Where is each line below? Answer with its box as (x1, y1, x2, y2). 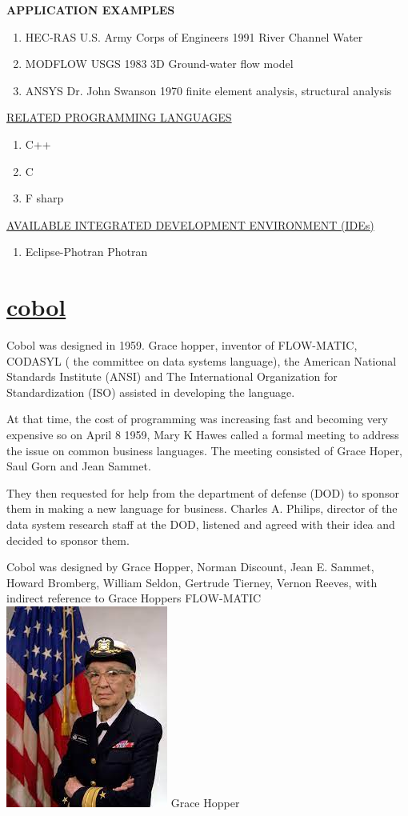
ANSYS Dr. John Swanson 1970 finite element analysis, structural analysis (25, 82, 392, 98)
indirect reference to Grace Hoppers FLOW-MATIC (6, 590, 262, 606)
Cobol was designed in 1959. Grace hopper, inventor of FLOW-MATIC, (6, 337, 358, 354)
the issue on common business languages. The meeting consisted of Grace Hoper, (6, 442, 403, 458)
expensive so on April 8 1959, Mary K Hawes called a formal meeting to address (6, 426, 399, 443)
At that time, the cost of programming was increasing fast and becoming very (6, 410, 388, 427)
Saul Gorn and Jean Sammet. (6, 458, 151, 474)
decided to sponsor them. (6, 531, 130, 548)
